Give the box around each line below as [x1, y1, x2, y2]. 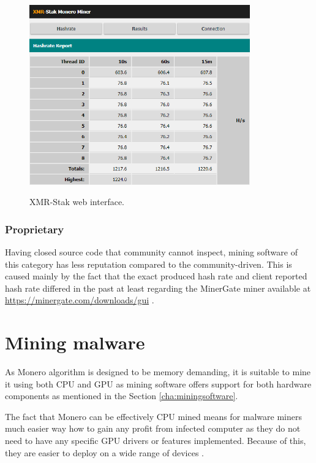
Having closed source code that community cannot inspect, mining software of [5, 245, 298, 258]
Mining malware [5, 330, 145, 355]
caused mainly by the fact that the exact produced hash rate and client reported [5, 270, 307, 282]
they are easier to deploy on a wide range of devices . [5, 446, 204, 459]
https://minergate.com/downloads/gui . [5, 294, 154, 306]
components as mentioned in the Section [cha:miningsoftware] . [5, 389, 238, 402]
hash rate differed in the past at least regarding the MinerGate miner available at [5, 281, 311, 294]
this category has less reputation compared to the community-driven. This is [5, 257, 292, 270]
